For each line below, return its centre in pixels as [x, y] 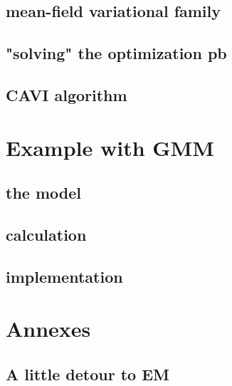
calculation [46, 234]
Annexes [48, 329]
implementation [64, 276]
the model [43, 193]
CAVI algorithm [67, 94]
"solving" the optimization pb [116, 53]
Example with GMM [110, 147]
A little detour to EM [88, 374]
